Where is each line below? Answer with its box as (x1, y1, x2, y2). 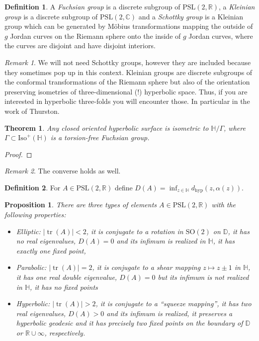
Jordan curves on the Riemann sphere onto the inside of (10, 30, 181, 41)
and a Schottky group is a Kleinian (138, 11, 244, 21)
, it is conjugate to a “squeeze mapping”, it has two (95, 298, 252, 309)
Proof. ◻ (4, 149, 32, 159)
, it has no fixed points (30, 281, 98, 292)
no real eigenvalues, (16, 236, 76, 246)
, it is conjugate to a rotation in (86, 226, 183, 236)
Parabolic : (16, 262, 47, 272)
